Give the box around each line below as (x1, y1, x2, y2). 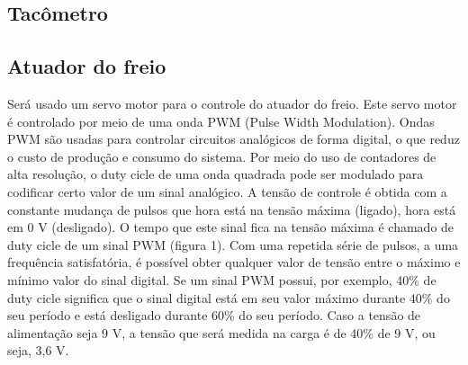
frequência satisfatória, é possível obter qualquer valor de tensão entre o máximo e (7, 253, 461, 272)
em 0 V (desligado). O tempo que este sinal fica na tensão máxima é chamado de (7, 218, 454, 236)
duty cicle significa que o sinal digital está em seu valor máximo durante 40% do (7, 288, 450, 307)
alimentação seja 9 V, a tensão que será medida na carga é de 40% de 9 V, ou (7, 323, 436, 342)
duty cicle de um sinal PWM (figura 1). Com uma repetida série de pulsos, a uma (7, 235, 459, 254)
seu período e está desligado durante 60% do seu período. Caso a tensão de (7, 306, 421, 325)
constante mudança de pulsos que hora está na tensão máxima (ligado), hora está (7, 200, 456, 218)
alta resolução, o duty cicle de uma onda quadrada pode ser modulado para (7, 165, 424, 183)
